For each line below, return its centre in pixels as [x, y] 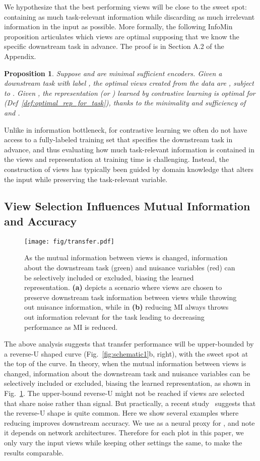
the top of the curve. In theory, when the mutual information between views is [125, 363]
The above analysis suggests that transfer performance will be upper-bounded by [129, 344]
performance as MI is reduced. [71, 327]
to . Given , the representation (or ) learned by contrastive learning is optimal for [130, 93]
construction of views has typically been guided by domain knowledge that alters [129, 169]
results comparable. [34, 452]
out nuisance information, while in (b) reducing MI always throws [126, 307]
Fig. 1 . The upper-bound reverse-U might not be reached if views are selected [124, 393]
